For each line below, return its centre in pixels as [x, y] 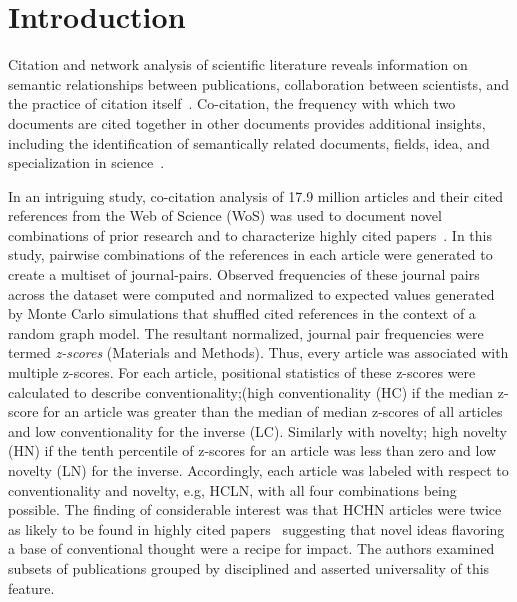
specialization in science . [86, 162]
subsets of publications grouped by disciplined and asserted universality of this [249, 567]
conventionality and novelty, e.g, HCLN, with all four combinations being [232, 489]
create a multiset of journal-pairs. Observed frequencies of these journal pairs [244, 274]
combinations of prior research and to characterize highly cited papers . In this [250, 234]
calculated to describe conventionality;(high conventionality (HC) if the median [251, 391]
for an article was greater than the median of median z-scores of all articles [273, 411]
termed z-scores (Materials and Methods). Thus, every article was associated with [258, 352]
